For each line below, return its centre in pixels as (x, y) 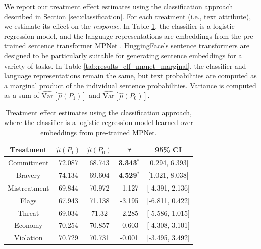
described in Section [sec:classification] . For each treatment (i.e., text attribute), (128, 16)
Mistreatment (29, 187)
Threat (29, 212)
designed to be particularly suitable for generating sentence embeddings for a (123, 55)
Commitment (29, 163)
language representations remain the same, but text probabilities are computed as (130, 75)
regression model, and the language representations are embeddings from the (123, 36)
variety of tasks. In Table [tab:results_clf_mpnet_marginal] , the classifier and (125, 65)
